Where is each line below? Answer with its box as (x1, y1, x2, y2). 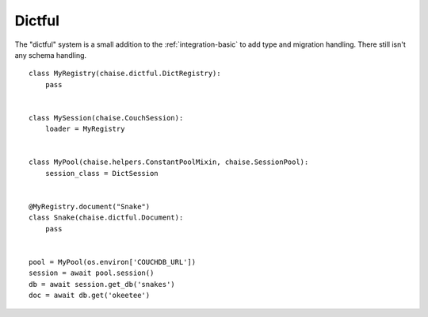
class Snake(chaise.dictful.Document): (29, 213, 184, 222)
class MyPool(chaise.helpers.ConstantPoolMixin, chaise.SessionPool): (29, 158, 309, 166)
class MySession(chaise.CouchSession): (29, 113, 184, 122)
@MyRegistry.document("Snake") (29, 202, 151, 212)
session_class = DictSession (44, 169, 159, 178)
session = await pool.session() (29, 269, 155, 277)
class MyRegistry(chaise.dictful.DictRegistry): (29, 69, 221, 78)
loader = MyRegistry (44, 124, 125, 134)
